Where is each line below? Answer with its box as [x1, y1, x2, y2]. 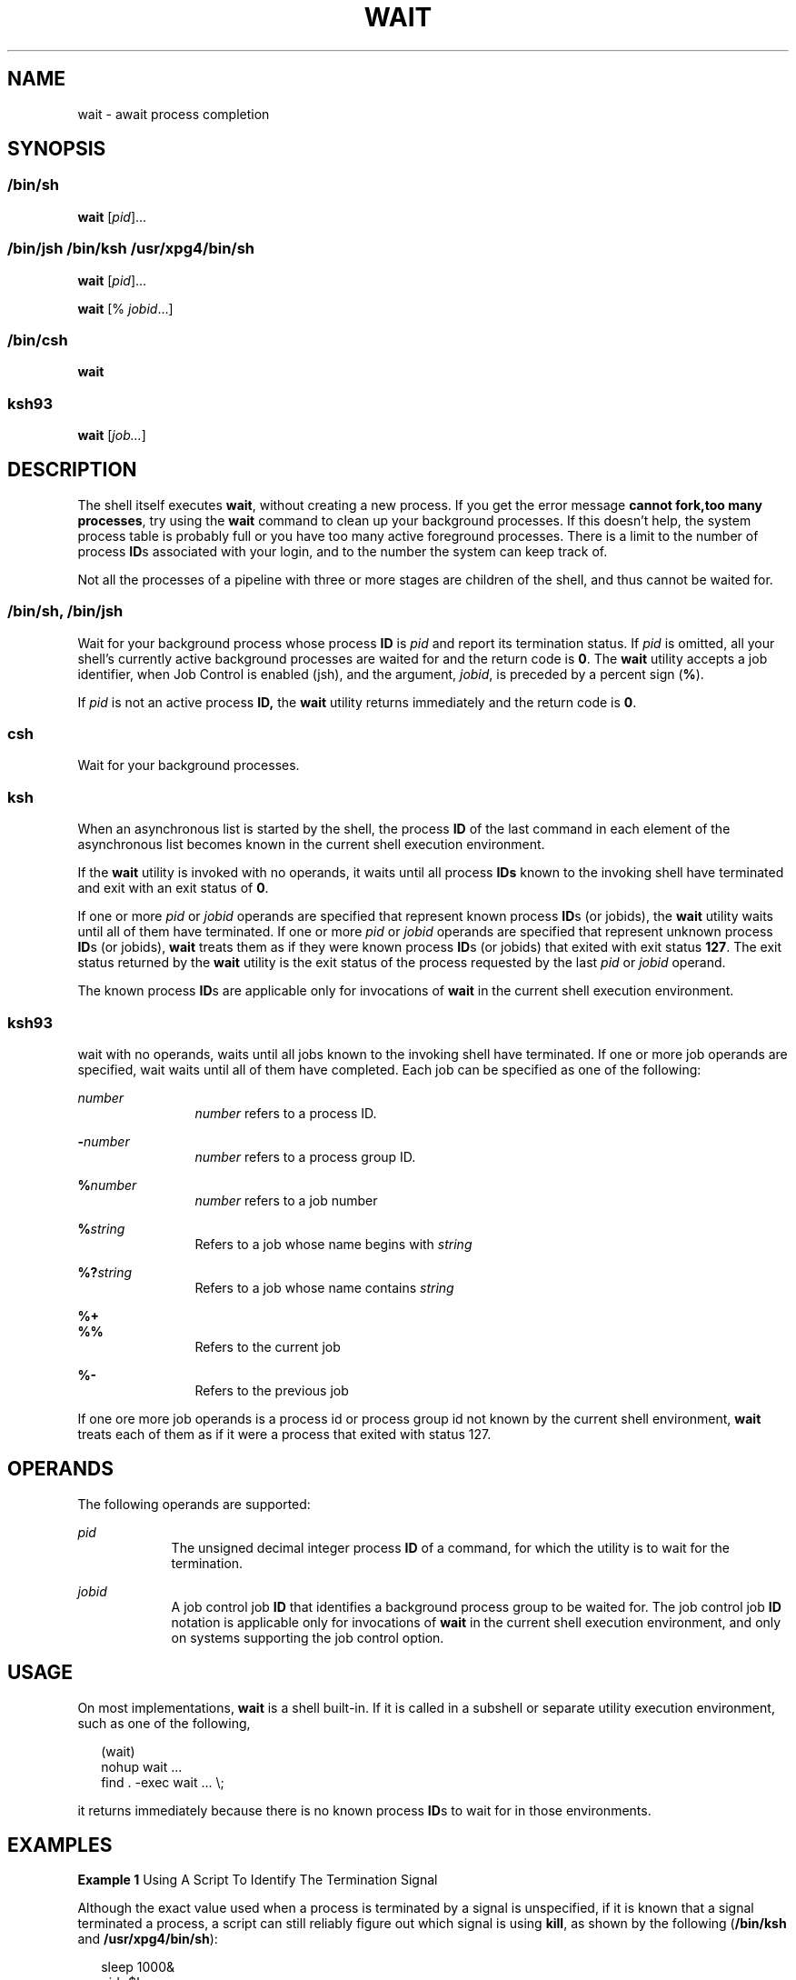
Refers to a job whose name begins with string [194, 1235, 473, 1252]
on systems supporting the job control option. [171, 1629, 444, 1645]
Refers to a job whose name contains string [194, 1279, 454, 1295]
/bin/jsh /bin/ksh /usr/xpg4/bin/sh [7, 239, 255, 258]
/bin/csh [7, 330, 68, 349]
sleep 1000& [101, 1959, 175, 1975]
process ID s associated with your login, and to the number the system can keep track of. [77, 543, 608, 559]
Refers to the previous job [194, 1382, 349, 1398]
